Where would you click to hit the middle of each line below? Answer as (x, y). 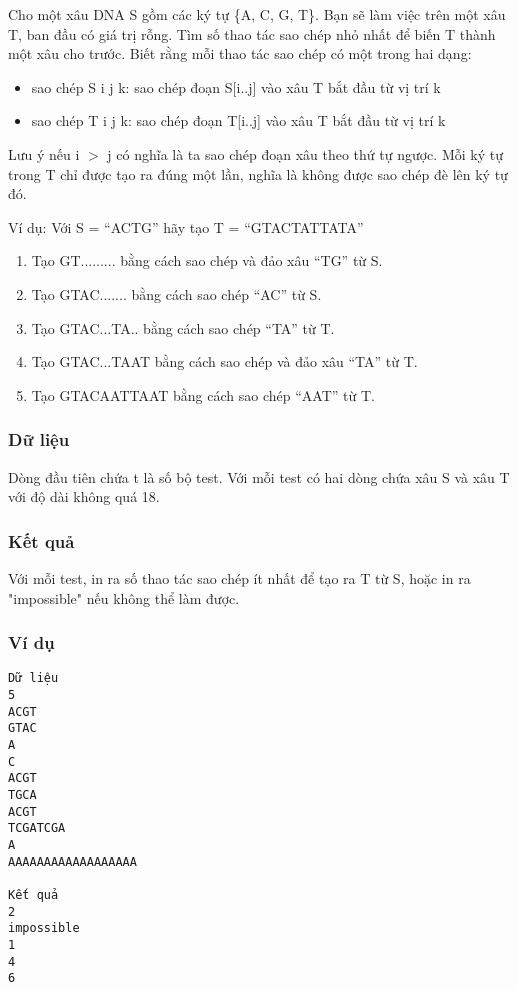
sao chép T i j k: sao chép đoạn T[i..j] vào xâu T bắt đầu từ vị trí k (238, 120)
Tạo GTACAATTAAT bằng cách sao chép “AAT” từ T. (203, 394)
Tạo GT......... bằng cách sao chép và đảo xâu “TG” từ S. (207, 260)
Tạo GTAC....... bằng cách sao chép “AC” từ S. (176, 293)
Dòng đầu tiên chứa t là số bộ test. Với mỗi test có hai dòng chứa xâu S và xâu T (259, 476)
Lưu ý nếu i (44, 153)
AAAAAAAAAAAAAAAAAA (72, 861)
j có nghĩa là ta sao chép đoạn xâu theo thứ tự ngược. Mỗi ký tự (305, 153)
